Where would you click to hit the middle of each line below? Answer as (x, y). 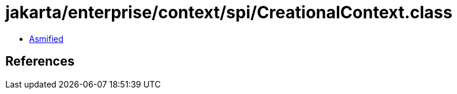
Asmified (46, 38)
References (40, 61)
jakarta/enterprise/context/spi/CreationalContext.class (229, 12)
